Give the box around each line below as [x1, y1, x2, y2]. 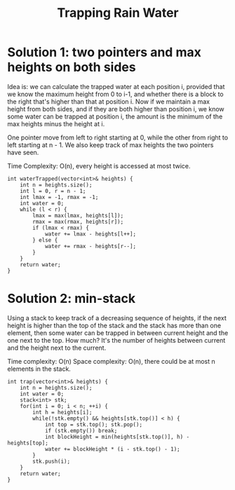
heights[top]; [7, 440, 49, 447]
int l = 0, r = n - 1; [20, 187, 86, 194]
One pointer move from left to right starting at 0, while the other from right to [7, 133, 229, 142]
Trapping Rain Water [57, 5, 179, 21]
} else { [32, 236, 58, 243]
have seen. [7, 148, 39, 156]
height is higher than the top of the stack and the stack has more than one [7, 321, 222, 329]
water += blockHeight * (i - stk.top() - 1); [44, 445, 180, 453]
